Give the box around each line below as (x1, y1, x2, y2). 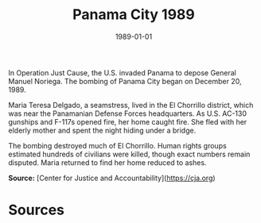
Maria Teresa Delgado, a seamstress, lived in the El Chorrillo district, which (8, 100, 254, 110)
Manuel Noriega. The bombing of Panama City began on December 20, (8, 76, 242, 86)
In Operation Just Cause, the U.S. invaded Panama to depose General (8, 67, 236, 77)
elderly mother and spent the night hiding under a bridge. (8, 125, 197, 135)
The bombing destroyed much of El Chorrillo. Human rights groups (8, 140, 227, 150)
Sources (8, 201, 65, 219)
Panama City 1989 (72, 6, 195, 24)
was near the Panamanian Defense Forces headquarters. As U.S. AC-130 (8, 109, 247, 118)
